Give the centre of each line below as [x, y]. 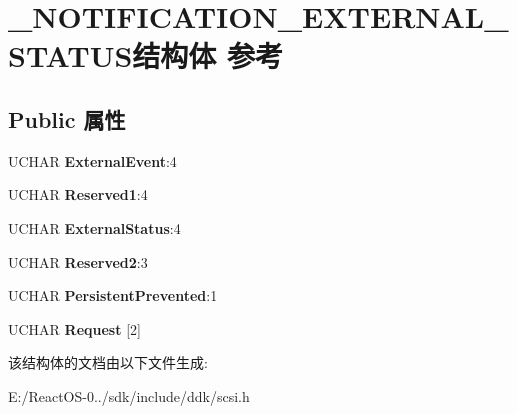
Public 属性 [67, 118]
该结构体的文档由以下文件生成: [108, 362]
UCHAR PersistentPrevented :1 [113, 295]
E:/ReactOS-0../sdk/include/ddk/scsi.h [129, 395]
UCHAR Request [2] [74, 328]
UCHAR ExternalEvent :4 [92, 160]
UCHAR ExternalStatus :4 [94, 227]
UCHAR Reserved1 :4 [78, 194]
